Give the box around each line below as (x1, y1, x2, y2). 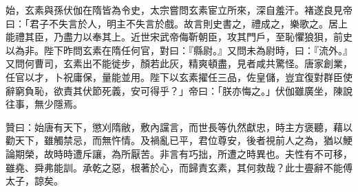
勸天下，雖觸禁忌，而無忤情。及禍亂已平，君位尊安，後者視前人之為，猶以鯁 (6, 133, 352, 147)
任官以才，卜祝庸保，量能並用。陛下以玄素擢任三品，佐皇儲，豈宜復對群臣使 (6, 69, 352, 84)
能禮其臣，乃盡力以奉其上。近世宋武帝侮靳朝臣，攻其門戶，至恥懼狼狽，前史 (6, 29, 352, 44)
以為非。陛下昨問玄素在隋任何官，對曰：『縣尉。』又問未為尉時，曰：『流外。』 (6, 43, 352, 57)
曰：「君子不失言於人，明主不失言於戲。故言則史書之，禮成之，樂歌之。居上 (6, 16, 348, 30)
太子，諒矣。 (6, 173, 63, 188)
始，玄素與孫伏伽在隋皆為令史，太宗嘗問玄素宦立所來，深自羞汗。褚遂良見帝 (6, 3, 352, 16)
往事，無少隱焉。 (6, 97, 83, 111)
